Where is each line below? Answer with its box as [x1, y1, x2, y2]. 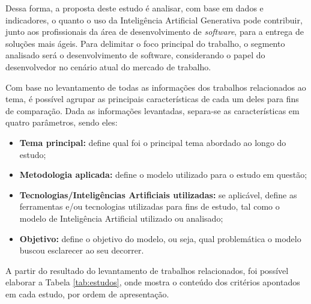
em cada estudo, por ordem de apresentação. [5, 287, 169, 300]
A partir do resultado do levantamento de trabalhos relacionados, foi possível [5, 264, 289, 276]
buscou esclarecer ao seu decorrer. [19, 244, 144, 257]
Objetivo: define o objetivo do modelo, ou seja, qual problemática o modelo [19, 232, 301, 245]
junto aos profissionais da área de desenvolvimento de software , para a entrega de [5, 25, 304, 38]
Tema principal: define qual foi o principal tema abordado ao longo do [19, 136, 286, 148]
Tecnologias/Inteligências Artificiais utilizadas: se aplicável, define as [19, 188, 297, 201]
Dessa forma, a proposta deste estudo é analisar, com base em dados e [5, 2, 264, 14]
